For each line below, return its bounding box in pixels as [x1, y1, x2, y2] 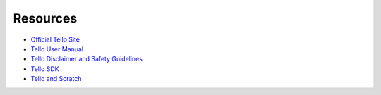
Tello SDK [30, 64, 59, 73]
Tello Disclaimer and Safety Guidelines [30, 55, 143, 63]
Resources [13, 11, 78, 26]
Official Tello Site [30, 35, 80, 44]
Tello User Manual [30, 44, 84, 53]
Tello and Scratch [30, 75, 82, 83]
